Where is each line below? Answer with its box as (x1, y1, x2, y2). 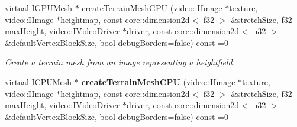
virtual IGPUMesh (5, 2, 72, 14)
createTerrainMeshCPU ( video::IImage (81, 75, 235, 88)
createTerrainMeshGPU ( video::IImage (82, 2, 222, 14)
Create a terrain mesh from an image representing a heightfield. (5, 56, 235, 68)
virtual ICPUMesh (5, 75, 72, 88)
